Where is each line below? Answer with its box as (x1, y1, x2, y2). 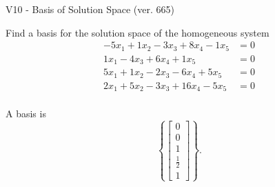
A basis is (6, 106, 46, 121)
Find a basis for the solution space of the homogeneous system (6, 25, 269, 39)
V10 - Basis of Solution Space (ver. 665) (6, 2, 174, 16)
